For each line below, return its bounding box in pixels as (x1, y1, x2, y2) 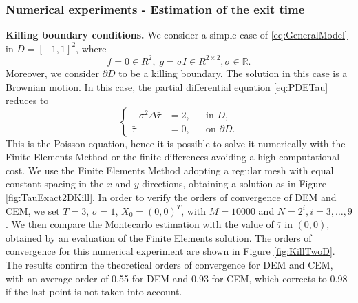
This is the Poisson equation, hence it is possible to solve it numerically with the (6, 136, 346, 150)
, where (76, 41, 107, 55)
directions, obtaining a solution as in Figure (142, 176, 326, 191)
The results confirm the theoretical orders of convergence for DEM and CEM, (6, 258, 333, 272)
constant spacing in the (6, 176, 104, 191)
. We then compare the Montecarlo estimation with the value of (6, 217, 274, 231)
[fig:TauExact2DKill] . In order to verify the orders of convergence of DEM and (6, 190, 337, 205)
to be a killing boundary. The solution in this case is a (118, 65, 348, 80)
